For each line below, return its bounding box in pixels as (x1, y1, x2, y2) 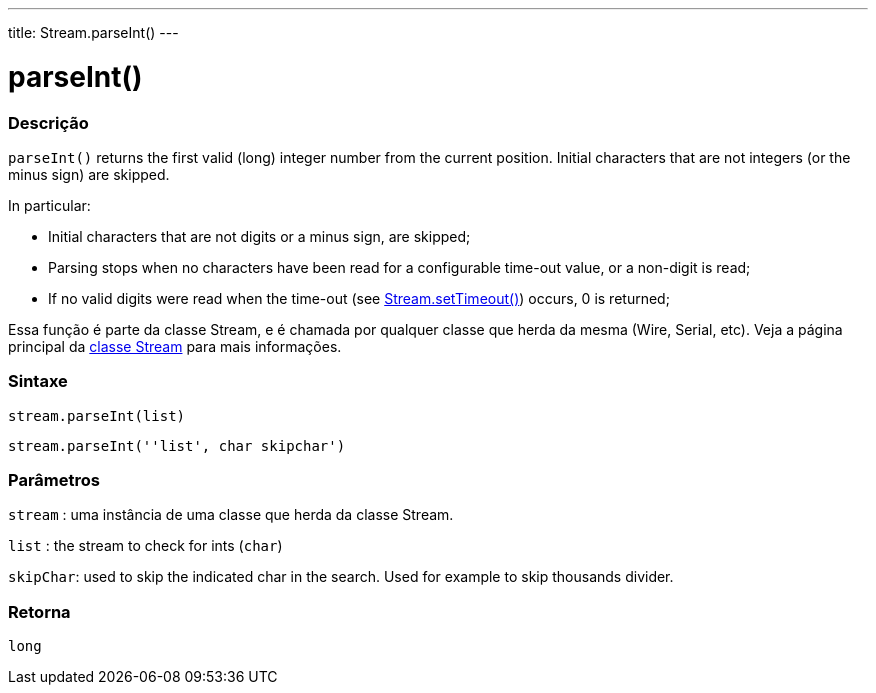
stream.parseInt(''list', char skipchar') (8, 437, 346, 454)
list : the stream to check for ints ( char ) (8, 537, 283, 555)
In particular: (8, 196, 91, 214)
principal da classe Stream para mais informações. (8, 337, 342, 355)
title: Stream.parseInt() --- (8, 24, 179, 41)
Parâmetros (8, 470, 100, 490)
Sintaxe (8, 371, 68, 392)
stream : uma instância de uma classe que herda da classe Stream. (8, 506, 454, 524)
